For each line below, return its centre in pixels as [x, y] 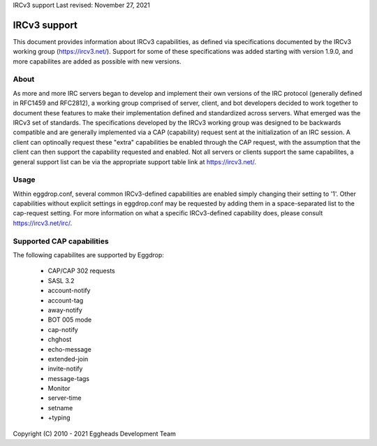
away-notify [65, 310]
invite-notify [65, 369]
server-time [65, 398]
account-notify [69, 291]
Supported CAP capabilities [61, 241]
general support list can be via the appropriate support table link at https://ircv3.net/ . [134, 161]
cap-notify [63, 329]
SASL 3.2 [61, 280]
